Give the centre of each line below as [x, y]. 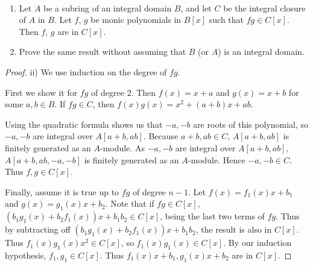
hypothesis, [26, 255]
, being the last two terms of [212, 216]
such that [226, 20]
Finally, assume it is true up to [62, 191]
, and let [196, 8]
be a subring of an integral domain [108, 8]
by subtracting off [38, 229]
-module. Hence [217, 159]
